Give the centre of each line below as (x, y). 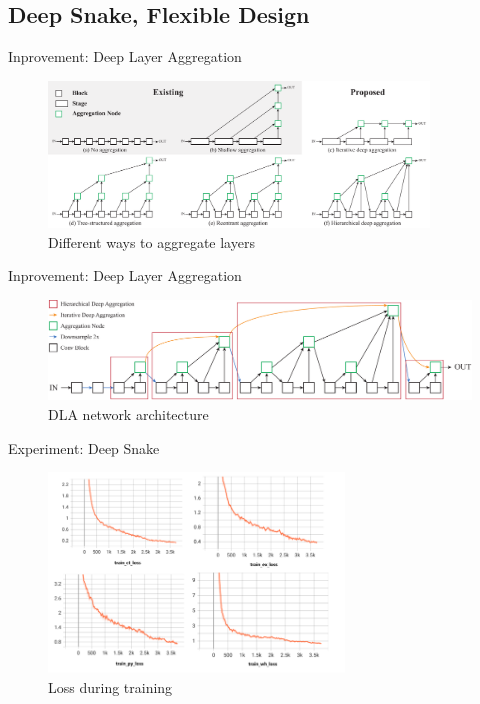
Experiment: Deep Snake (84, 447)
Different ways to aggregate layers (151, 241)
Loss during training (110, 686)
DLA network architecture (128, 413)
